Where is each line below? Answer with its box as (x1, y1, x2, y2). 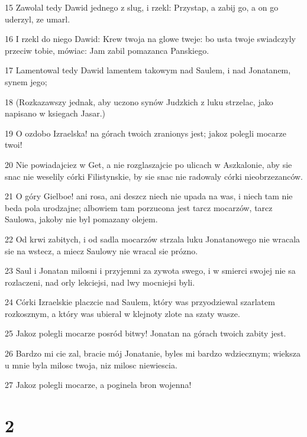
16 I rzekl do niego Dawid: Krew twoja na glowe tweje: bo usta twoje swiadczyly (5, 33, 296, 45)
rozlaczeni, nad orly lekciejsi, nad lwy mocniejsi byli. (5, 276, 195, 288)
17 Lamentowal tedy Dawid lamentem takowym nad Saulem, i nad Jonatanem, (5, 64, 291, 76)
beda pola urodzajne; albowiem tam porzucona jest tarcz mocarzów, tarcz (5, 201, 273, 213)
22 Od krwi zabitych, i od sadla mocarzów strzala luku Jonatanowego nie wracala (5, 232, 300, 245)
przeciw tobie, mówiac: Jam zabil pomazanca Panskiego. (5, 44, 209, 56)
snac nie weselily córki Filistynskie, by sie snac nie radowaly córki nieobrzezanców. (5, 170, 303, 182)
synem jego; (5, 75, 47, 88)
